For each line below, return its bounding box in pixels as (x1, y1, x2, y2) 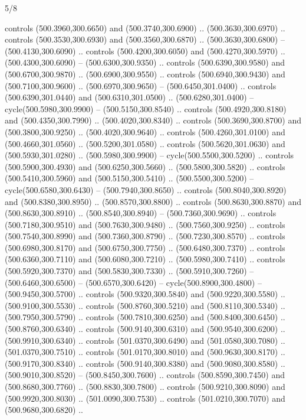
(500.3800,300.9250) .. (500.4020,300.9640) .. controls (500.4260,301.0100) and (5, 125, 285, 138)
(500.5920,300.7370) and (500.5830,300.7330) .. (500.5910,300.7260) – (5, 265, 254, 277)
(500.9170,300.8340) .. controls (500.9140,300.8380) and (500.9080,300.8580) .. (5, 357, 285, 369)
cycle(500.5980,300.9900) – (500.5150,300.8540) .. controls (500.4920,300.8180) (5, 102, 287, 115)
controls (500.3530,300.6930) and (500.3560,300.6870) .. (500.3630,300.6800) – (5, 33, 285, 45)
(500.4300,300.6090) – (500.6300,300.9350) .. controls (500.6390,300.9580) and (5, 56, 285, 69)
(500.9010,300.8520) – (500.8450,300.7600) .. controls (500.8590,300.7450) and (5, 369, 285, 381)
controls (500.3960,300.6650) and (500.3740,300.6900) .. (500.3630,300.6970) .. (5, 21, 285, 34)
